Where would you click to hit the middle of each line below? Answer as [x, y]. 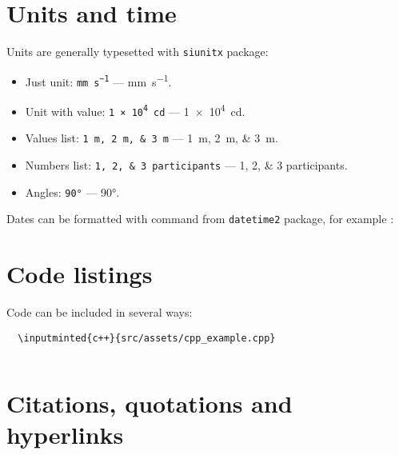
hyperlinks [65, 434]
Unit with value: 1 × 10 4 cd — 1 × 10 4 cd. [135, 110]
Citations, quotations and [150, 403]
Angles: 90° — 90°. [72, 192]
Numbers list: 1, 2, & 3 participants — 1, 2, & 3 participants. [186, 165]
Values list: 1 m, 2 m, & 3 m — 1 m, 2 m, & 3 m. [152, 138]
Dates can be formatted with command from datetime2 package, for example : [200, 219]
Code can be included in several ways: [100, 312]
